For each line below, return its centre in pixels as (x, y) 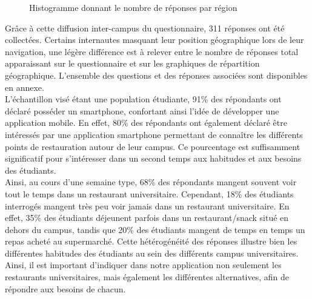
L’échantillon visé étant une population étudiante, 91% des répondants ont (143, 99)
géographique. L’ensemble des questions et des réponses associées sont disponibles (156, 75)
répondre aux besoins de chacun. (65, 288)
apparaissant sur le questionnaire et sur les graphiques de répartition (132, 63)
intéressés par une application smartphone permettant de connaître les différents (154, 134)
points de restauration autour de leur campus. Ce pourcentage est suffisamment (153, 146)
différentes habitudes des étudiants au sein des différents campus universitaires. (152, 253)
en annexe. (25, 87)
